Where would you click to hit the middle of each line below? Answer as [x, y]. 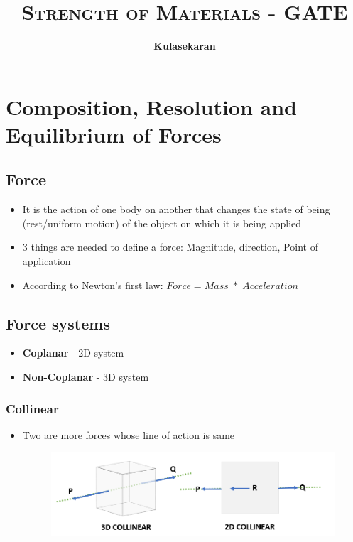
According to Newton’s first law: [93, 284]
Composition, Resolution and [151, 106]
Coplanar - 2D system [73, 353]
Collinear [32, 408]
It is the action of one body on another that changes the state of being [176, 209]
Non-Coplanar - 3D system [86, 377]
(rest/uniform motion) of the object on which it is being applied [162, 223]
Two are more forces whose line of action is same [129, 434]
